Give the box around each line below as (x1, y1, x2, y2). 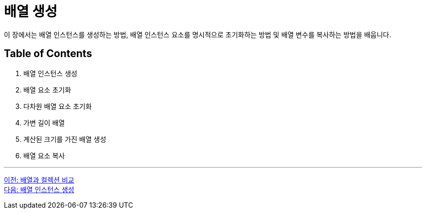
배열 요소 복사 (23, 151, 65, 160)
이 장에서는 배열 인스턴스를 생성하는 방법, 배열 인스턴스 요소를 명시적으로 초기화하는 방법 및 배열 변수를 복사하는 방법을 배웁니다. (4, 30, 391, 39)
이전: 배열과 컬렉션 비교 (4, 175, 74, 184)
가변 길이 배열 (23, 118, 65, 127)
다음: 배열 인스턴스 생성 (4, 185, 74, 194)
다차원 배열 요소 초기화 (23, 102, 92, 110)
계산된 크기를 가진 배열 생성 (23, 135, 106, 143)
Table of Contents (4, 47, 92, 60)
